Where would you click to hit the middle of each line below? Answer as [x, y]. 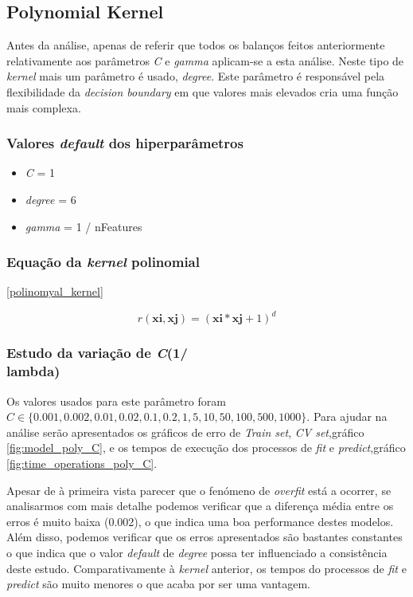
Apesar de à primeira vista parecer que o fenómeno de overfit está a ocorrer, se [199, 490]
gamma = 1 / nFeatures [84, 226]
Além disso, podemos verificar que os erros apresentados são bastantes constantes [205, 537]
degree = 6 [51, 199]
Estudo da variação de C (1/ [97, 353]
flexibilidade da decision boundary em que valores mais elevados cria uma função [203, 91]
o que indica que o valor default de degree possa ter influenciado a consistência [197, 552]
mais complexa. [44, 107]
